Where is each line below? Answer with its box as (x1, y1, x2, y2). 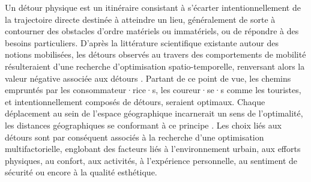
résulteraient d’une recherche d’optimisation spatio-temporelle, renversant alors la (5, 59, 305, 72)
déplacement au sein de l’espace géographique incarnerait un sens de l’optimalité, (5, 107, 303, 120)
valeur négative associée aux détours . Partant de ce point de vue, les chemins (5, 71, 291, 84)
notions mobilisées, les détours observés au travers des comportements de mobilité (5, 48, 306, 61)
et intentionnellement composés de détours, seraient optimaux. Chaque (5, 95, 265, 108)
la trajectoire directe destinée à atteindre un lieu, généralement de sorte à (5, 13, 276, 25)
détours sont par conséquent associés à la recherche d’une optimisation (5, 130, 264, 143)
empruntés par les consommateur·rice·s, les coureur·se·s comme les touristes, (5, 83, 301, 96)
